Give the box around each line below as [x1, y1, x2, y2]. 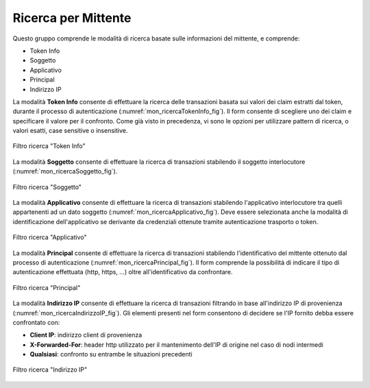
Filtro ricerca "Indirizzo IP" [12, 365, 88, 374]
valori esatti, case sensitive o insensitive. [12, 127, 128, 135]
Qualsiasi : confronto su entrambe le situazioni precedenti [29, 350, 193, 359]
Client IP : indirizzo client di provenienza [29, 331, 143, 339]
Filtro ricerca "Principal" [12, 283, 81, 291]
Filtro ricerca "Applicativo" [12, 233, 87, 241]
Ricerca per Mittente [12, 10, 132, 25]
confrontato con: [12, 318, 60, 326]
